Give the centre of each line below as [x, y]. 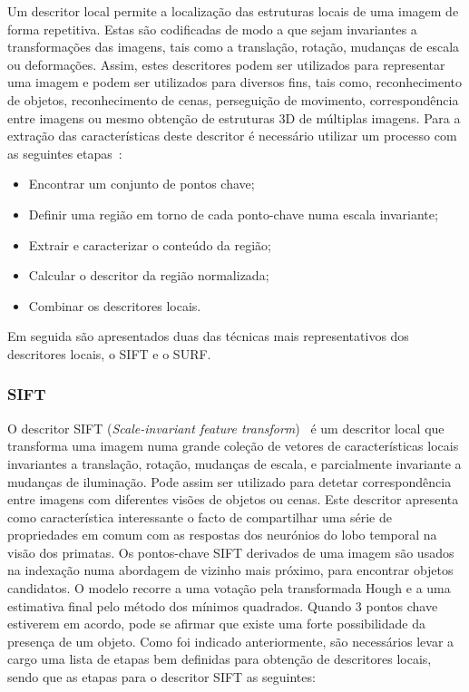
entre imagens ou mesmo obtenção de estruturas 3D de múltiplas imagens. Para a [234, 117]
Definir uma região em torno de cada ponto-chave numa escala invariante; [233, 214]
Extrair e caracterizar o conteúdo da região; [150, 244]
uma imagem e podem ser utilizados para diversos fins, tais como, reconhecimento [235, 82]
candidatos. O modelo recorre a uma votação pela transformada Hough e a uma [229, 588]
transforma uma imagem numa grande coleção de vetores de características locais [233, 446]
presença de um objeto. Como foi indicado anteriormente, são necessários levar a [231, 641]
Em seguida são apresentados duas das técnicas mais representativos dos [208, 336]
